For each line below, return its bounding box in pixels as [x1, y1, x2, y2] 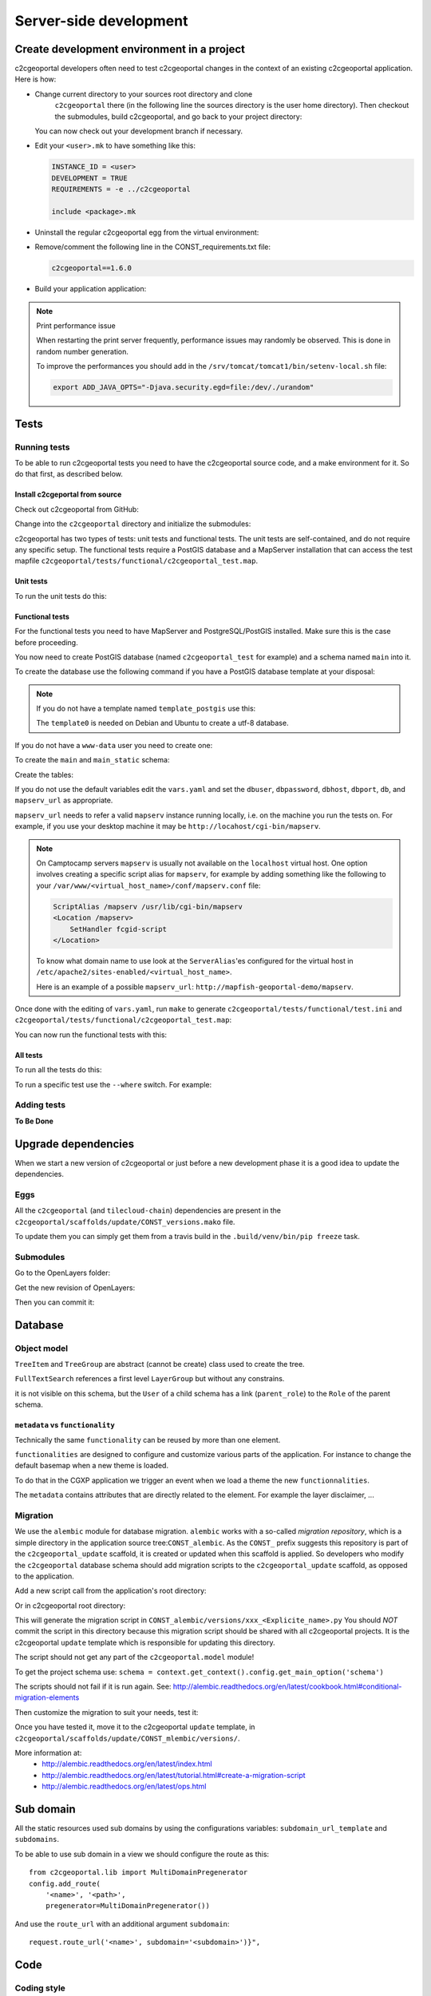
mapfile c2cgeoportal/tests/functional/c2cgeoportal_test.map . [14, 556, 259, 566]
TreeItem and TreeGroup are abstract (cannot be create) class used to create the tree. [14, 1360, 305, 1369]
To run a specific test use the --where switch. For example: [14, 1079, 212, 1089]
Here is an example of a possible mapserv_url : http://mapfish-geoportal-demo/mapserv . [36, 982, 354, 992]
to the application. [14, 1571, 75, 1581]
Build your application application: [34, 284, 147, 294]
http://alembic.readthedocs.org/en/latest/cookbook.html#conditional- [172, 1681, 402, 1692]
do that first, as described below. [14, 469, 124, 479]
